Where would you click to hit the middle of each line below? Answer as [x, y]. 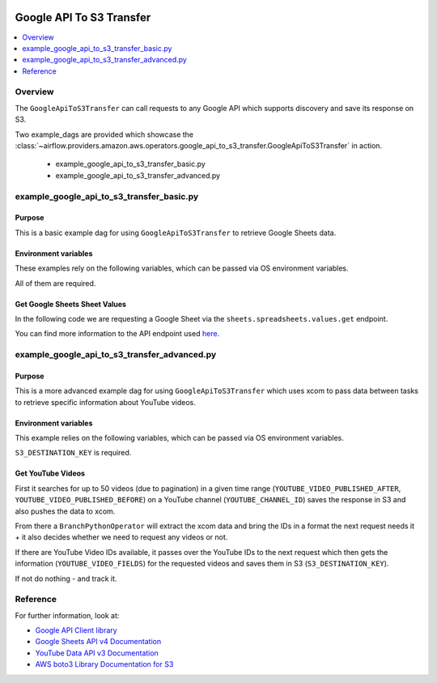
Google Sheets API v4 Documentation [98, 642]
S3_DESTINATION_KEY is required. [73, 453]
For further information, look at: [67, 615]
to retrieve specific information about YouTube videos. [105, 402]
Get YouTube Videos [50, 473]
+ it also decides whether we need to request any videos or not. [121, 537]
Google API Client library [76, 630]
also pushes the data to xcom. [65, 511]
